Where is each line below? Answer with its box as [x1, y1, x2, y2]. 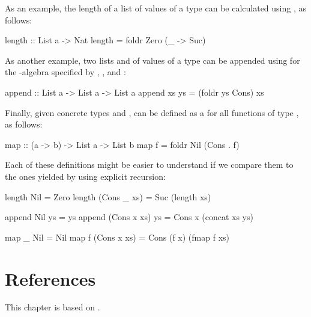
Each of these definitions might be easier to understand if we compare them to [5, 158, 294, 171]
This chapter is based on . [5, 301, 100, 313]
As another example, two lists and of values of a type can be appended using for [5, 54, 300, 66]
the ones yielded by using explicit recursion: [5, 170, 166, 182]
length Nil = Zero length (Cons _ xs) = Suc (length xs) [5, 190, 211, 203]
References [5, 266, 96, 291]
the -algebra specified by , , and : [5, 66, 126, 78]
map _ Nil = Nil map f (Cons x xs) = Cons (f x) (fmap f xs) [5, 230, 230, 243]
